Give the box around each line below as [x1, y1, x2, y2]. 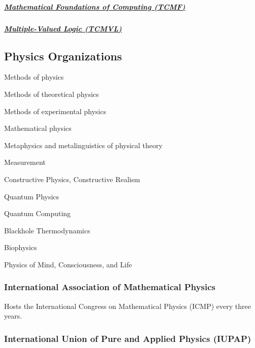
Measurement [4, 157, 46, 167]
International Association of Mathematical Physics [4, 281, 216, 293]
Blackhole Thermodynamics [4, 225, 90, 235]
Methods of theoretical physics [4, 88, 99, 99]
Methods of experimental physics [4, 106, 106, 116]
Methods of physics [4, 72, 64, 82]
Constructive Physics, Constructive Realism [4, 173, 140, 184]
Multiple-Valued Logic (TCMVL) [4, 23, 122, 33]
